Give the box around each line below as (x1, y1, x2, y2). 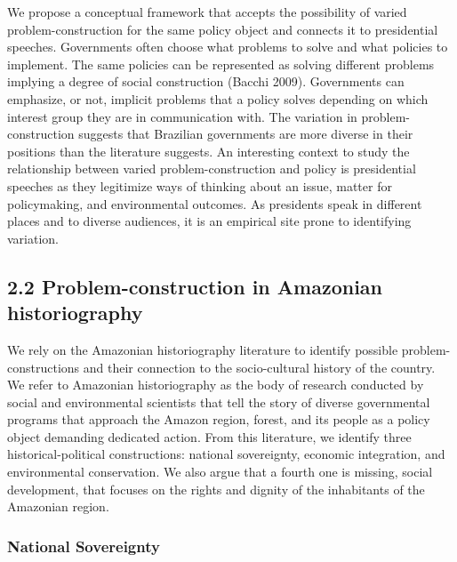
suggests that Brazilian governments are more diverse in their (78, 124, 413, 143)
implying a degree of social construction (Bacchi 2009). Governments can (7, 72, 405, 91)
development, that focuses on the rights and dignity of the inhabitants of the (7, 479, 425, 498)
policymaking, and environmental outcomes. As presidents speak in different (7, 194, 422, 213)
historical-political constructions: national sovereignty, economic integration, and (7, 445, 445, 463)
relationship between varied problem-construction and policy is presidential (7, 159, 416, 178)
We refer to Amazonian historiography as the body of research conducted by (7, 375, 424, 394)
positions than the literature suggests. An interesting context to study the (7, 141, 410, 160)
